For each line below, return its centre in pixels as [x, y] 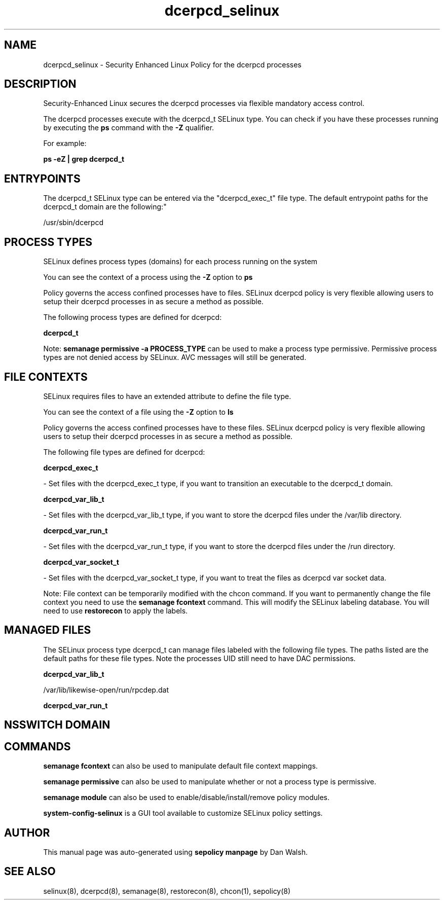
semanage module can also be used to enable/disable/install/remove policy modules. [187, 798]
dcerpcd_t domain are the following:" [105, 207]
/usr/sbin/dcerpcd [73, 223]
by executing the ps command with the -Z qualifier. [129, 128]
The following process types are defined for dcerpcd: [133, 317]
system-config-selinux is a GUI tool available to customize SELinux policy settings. [183, 813]
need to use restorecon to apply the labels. [116, 610]
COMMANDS [38, 746]
